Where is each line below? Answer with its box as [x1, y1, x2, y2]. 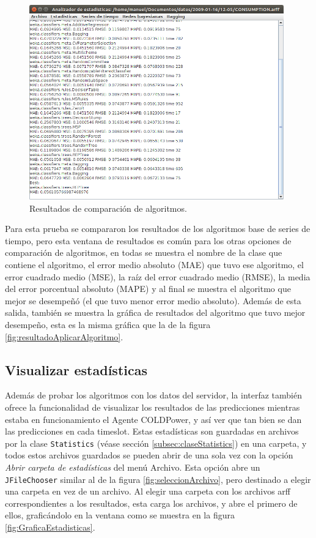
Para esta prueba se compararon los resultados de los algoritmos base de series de [5, 222, 310, 235]
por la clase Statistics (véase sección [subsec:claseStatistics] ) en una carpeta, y [5, 436, 307, 449]
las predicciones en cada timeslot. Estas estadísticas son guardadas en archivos [5, 425, 299, 438]
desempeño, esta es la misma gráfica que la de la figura [5, 318, 211, 331]
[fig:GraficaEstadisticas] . [5, 520, 95, 533]
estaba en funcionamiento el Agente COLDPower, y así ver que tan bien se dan [5, 413, 302, 425]
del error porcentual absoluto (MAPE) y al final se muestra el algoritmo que [5, 282, 291, 295]
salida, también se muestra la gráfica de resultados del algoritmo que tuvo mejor [5, 306, 306, 319]
